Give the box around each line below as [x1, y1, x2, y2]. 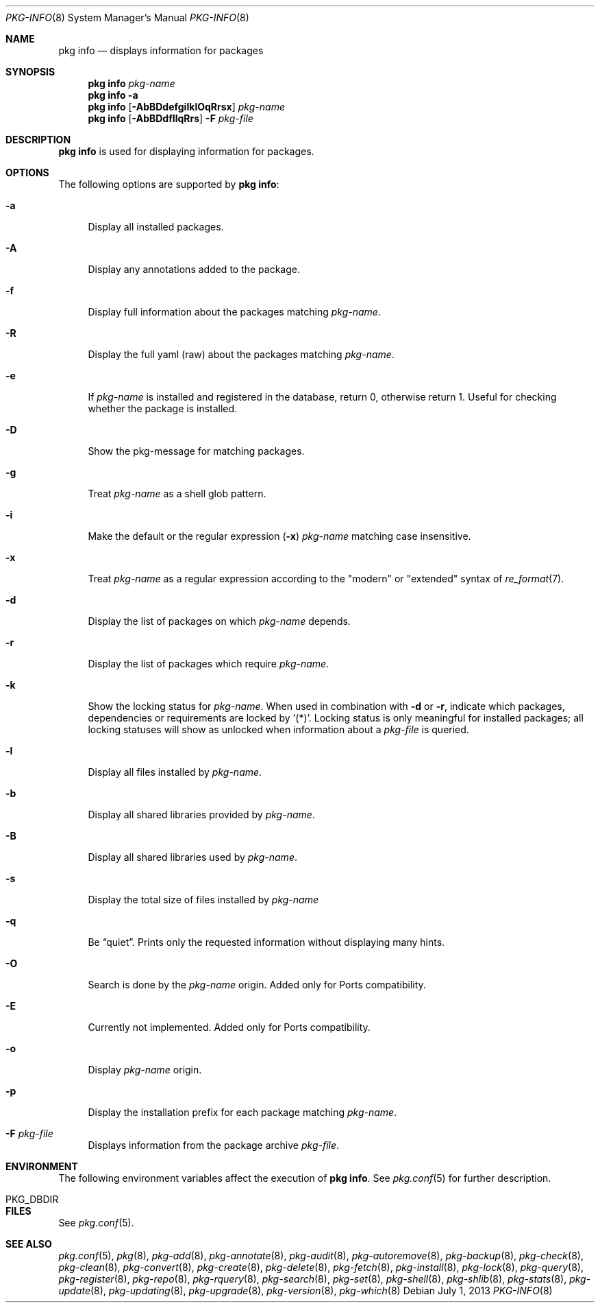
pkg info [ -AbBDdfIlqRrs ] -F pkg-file [88, 112, 253, 124]
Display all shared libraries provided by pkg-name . [88, 809, 315, 820]
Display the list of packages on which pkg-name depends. [88, 615, 351, 627]
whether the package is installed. [88, 403, 238, 414]
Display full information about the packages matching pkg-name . [88, 306, 381, 318]
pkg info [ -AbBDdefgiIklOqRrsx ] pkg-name [88, 101, 285, 112]
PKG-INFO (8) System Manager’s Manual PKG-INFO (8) [5, 12, 249, 23]
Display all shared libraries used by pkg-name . [88, 851, 297, 863]
